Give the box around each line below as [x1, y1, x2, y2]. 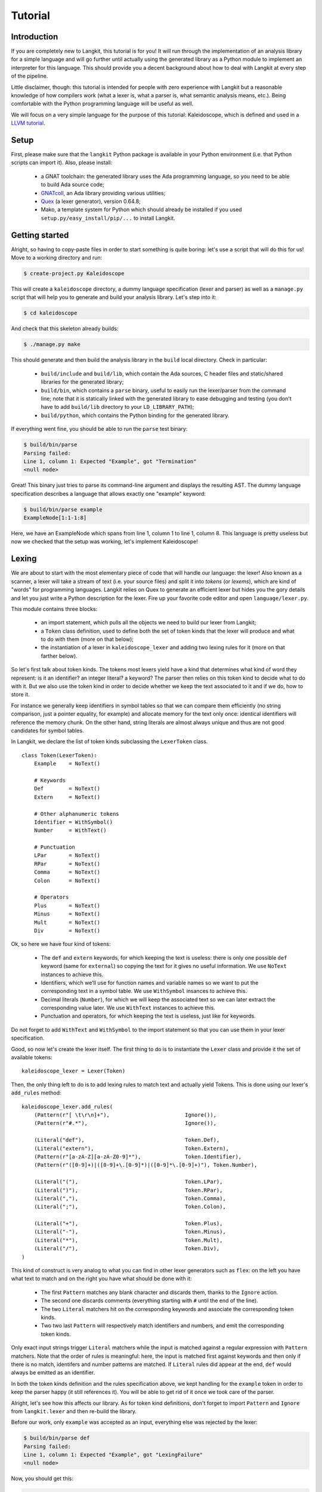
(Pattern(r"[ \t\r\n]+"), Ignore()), [33, 1112, 217, 1118]
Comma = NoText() [33, 869, 101, 876]
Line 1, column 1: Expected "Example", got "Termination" [23, 458, 197, 465]
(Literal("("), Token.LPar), [33, 1179, 223, 1185]
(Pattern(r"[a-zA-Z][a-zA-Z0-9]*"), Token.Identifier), [33, 1153, 242, 1160]
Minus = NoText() [33, 911, 101, 917]
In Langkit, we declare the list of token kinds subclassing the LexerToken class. [11, 738, 208, 745]
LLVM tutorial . [11, 119, 45, 127]
